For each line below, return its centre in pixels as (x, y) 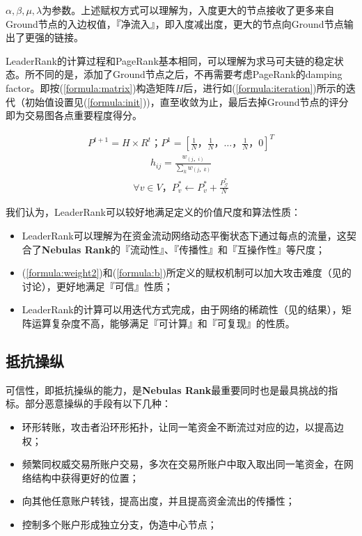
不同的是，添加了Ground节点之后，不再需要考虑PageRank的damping (188, 74)
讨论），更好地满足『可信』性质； (97, 286)
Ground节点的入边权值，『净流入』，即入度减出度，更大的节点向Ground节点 (175, 23)
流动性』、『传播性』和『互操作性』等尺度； (228, 249)
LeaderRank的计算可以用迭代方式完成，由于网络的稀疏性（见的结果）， (182, 309)
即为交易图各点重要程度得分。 (74, 115)
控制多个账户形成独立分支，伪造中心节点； (119, 524)
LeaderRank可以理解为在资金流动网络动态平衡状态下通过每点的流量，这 (184, 235)
